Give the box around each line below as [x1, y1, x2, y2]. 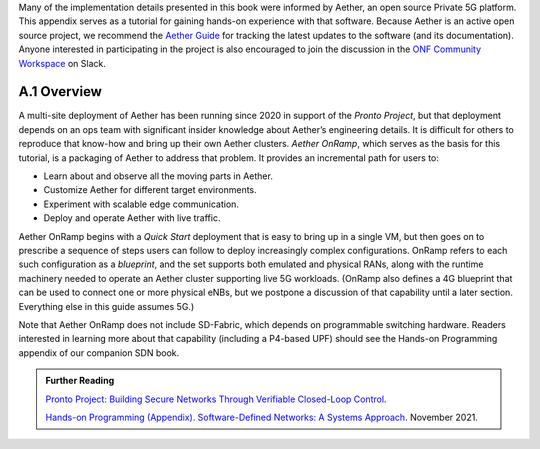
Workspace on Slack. [18, 57, 107, 69]
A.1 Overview [18, 83, 102, 100]
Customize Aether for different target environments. [43, 184, 257, 196]
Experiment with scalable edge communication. [43, 198, 240, 210]
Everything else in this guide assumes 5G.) [18, 300, 195, 312]
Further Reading [45, 375, 115, 387]
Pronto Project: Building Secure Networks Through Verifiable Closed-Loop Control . [45, 393, 387, 405]
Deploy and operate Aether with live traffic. [43, 212, 221, 224]
